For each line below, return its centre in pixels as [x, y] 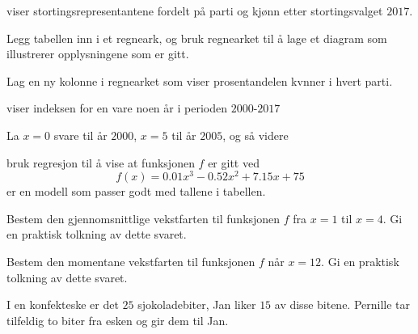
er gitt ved [234, 162]
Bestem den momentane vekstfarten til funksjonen [131, 262]
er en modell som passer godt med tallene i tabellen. [136, 191]
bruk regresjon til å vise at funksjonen [101, 162]
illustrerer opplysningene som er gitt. [98, 54]
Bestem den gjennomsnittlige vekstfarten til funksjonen [144, 218]
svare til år [80, 135]
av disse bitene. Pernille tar [342, 304]
